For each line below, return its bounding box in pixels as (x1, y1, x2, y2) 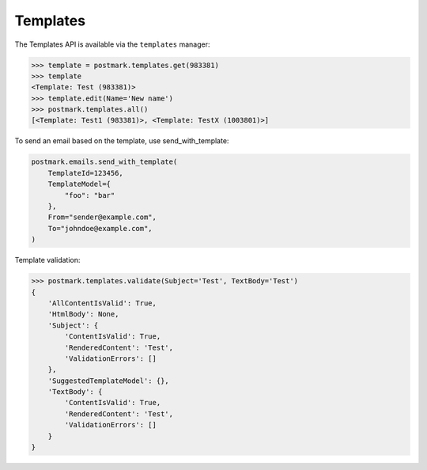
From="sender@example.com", (47, 213, 157, 222)
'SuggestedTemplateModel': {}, (47, 376, 169, 385)
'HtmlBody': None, (47, 309, 119, 319)
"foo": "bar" (64, 191, 115, 199)
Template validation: (14, 256, 81, 265)
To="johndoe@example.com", (47, 224, 153, 233)
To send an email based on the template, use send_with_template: (14, 136, 229, 146)
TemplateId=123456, (47, 169, 124, 177)
